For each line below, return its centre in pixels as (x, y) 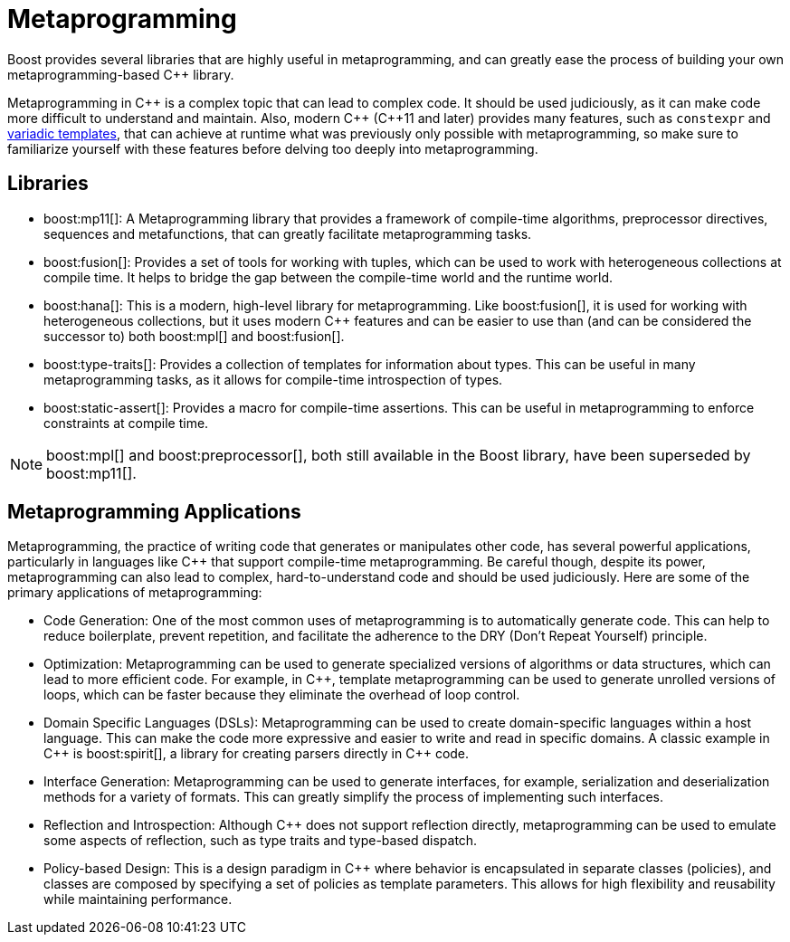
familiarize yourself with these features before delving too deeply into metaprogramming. (273, 148)
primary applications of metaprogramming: (135, 593)
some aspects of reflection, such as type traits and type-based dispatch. (261, 841)
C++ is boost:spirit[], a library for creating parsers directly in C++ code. (257, 754)
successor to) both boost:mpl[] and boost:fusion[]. (194, 336)
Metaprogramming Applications (154, 512)
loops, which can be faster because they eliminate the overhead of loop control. (282, 695)
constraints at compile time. (126, 423)
